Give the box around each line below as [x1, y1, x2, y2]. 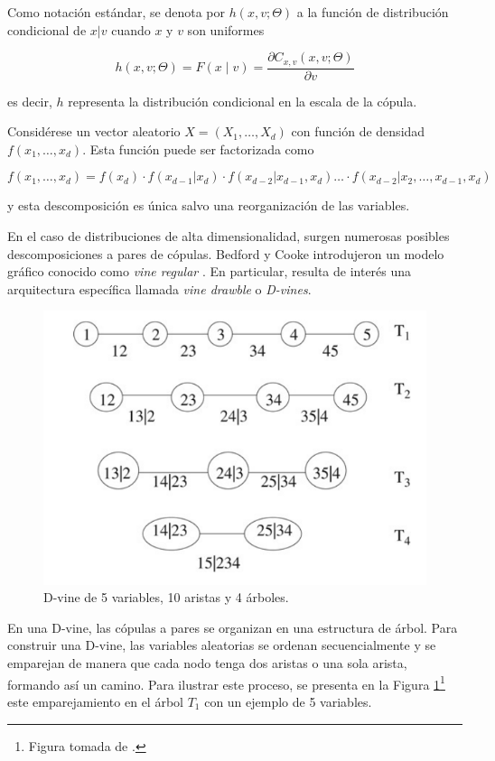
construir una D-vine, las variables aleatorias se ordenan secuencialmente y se [7, 636, 436, 654]
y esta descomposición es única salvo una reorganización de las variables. [7, 196, 410, 215]
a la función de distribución [296, 3, 449, 21]
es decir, [7, 91, 52, 110]
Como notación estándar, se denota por [7, 3, 225, 21]
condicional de [7, 20, 87, 39]
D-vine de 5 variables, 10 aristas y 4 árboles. [43, 588, 289, 607]
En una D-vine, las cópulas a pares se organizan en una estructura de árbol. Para [7, 617, 458, 636]
